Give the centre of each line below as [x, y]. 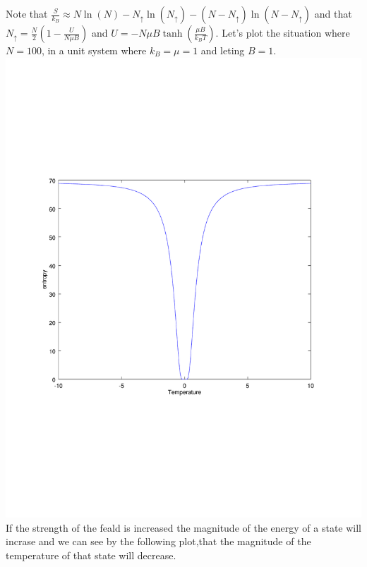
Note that [27, 13]
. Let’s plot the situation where [283, 32]
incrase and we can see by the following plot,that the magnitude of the [158, 541]
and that [333, 13]
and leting [223, 50]
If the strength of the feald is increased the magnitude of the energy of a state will [184, 527]
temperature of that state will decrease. [91, 555]
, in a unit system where [94, 50]
